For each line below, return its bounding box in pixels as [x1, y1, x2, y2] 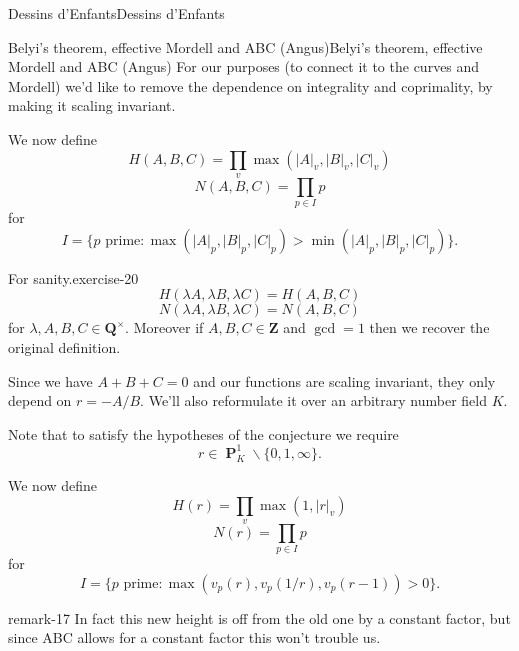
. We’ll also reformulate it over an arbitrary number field [140, 390, 487, 411]
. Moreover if [125, 317, 204, 338]
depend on [8, 390, 72, 411]
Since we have [8, 370, 93, 391]
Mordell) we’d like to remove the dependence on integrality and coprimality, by [8, 75, 493, 96]
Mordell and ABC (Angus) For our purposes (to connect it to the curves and [8, 56, 480, 77]
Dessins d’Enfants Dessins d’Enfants [8, 3, 225, 23]
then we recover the [369, 317, 490, 338]
